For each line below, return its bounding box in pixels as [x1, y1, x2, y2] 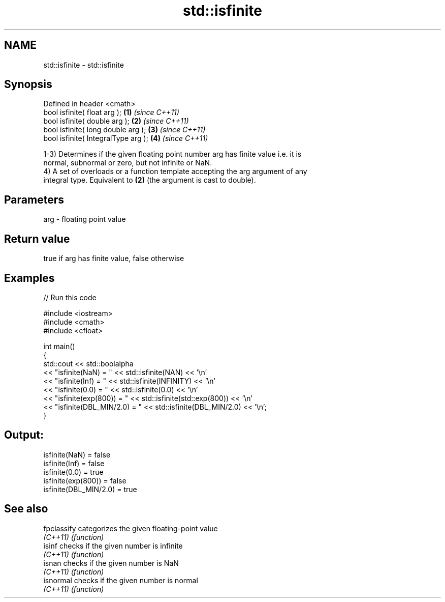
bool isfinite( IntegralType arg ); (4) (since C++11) [43, 134, 208, 143]
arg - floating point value [43, 215, 126, 224]
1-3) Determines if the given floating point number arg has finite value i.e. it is [43, 150, 302, 159]
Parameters [4, 193, 64, 206]
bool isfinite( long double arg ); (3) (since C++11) [43, 125, 206, 134]
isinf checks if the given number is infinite [43, 541, 183, 550]
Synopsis [4, 78, 52, 91]
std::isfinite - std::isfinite [43, 60, 124, 69]
